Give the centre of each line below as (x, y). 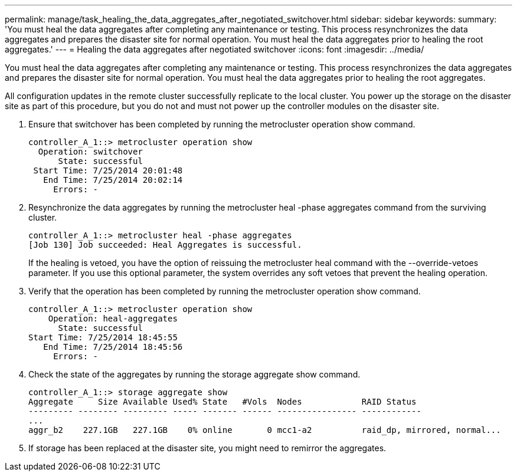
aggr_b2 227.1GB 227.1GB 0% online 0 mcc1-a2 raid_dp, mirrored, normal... (265, 430)
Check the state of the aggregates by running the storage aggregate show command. (194, 374)
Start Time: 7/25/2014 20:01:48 (108, 170)
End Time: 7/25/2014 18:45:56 (113, 347)
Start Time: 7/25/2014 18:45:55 (103, 337)
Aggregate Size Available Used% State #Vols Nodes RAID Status (222, 402)
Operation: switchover (90, 152)
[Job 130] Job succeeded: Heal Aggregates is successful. (165, 245)
